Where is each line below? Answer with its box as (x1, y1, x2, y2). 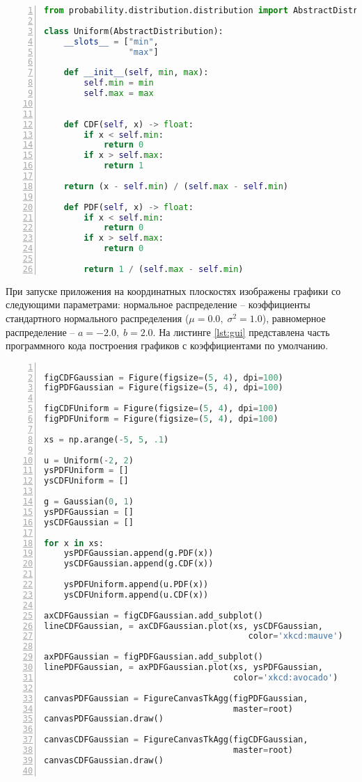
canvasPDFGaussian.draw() (44, 714, 164, 724)
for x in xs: (44, 538, 104, 548)
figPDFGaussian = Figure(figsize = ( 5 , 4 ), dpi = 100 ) (44, 383, 283, 393)
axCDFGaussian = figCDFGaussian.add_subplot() (44, 610, 264, 621)
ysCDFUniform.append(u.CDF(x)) (63, 589, 209, 600)
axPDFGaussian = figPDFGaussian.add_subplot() (44, 652, 264, 662)
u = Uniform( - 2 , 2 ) (44, 455, 134, 465)
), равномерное (262, 310, 326, 325)
